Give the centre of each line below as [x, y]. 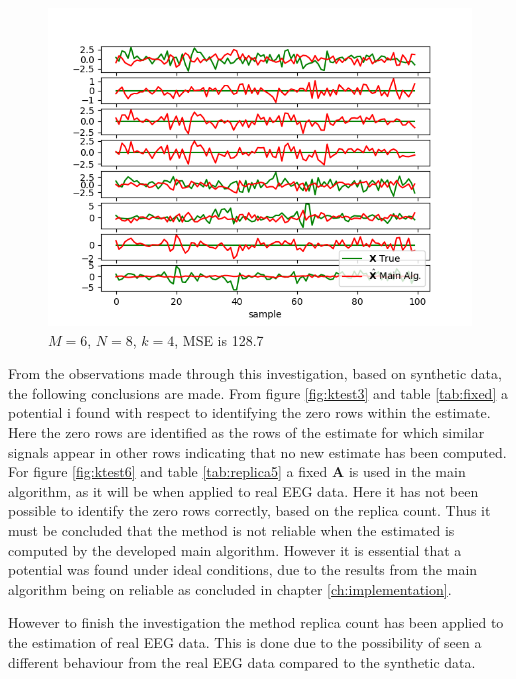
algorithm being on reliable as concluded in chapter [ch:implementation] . [230, 588]
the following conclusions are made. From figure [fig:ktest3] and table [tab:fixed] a [258, 392]
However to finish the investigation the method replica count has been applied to [256, 622]
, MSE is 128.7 [219, 339]
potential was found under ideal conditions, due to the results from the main [243, 569]
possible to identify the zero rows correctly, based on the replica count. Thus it [249, 510]
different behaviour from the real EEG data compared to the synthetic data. [242, 661]
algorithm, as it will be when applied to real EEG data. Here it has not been [243, 490]
